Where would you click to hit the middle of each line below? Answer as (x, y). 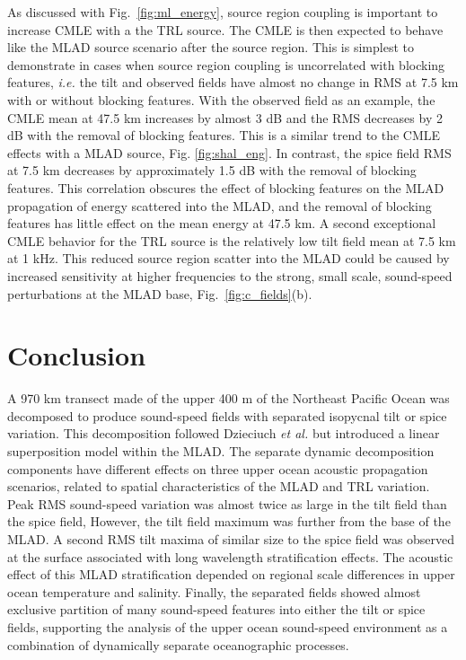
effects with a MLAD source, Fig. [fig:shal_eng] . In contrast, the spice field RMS (229, 152)
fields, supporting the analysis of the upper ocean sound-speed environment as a (228, 626)
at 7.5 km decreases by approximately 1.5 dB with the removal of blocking (212, 170)
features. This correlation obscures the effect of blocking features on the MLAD (226, 187)
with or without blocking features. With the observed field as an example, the (221, 99)
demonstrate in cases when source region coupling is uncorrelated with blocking (226, 64)
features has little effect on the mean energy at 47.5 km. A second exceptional (222, 223)
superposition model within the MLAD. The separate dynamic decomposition (221, 451)
